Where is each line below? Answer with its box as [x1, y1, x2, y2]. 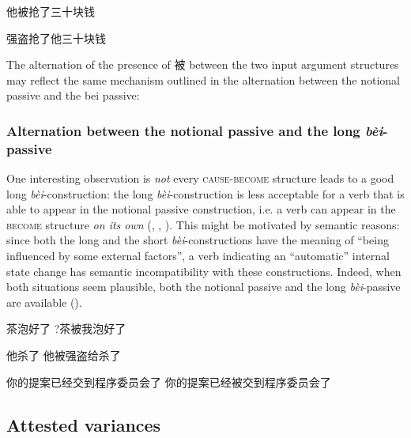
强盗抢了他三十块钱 [6, 29, 106, 46]
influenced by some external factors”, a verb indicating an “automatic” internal [6, 247, 390, 264]
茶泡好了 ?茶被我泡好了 [6, 320, 126, 337]
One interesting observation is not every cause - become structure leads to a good [6, 170, 394, 187]
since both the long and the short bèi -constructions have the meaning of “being [6, 232, 389, 248]
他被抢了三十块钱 [6, 3, 95, 19]
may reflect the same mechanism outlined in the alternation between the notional [6, 71, 400, 88]
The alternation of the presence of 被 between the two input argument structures [6, 56, 399, 73]
